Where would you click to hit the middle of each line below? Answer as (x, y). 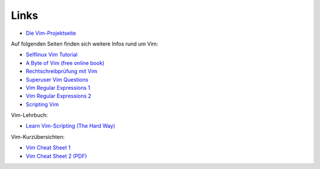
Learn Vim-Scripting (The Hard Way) (71, 126)
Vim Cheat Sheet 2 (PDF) (56, 156)
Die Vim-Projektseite (51, 33)
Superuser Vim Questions (57, 79)
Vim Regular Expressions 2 (59, 96)
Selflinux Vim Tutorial (52, 55)
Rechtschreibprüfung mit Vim (62, 71)
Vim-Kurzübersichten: (38, 136)
